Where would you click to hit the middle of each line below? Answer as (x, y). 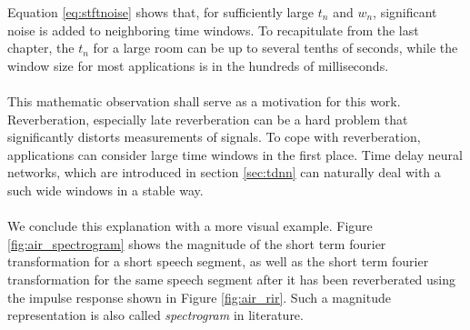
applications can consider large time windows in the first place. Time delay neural (235, 154)
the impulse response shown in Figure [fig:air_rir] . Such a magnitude (199, 297)
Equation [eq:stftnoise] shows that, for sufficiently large (161, 12)
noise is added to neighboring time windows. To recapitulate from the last (213, 30)
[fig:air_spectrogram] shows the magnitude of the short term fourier (197, 243)
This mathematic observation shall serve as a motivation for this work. (204, 100)
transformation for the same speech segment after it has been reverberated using (232, 279)
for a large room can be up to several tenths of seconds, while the (275, 48)
